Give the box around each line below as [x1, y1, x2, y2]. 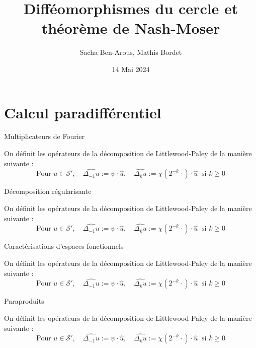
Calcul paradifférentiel [4, 102, 161, 122]
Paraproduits [4, 296, 44, 306]
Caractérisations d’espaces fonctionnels [4, 241, 124, 251]
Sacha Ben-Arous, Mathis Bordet [79, 47, 182, 57]
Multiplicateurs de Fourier [4, 131, 85, 142]
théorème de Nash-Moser [41, 18, 220, 38]
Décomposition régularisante [4, 186, 92, 196]
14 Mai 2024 [112, 63, 150, 74]
